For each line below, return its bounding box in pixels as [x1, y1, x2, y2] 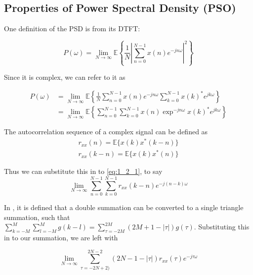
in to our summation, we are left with [4, 232, 118, 242]
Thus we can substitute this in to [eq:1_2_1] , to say [4, 166, 163, 176]
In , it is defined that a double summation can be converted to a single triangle [4, 202, 244, 212]
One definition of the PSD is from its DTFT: [4, 23, 140, 34]
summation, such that [4, 212, 70, 222]
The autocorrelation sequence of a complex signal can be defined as [4, 126, 208, 137]
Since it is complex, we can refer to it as [4, 72, 126, 82]
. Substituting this [194, 221, 250, 232]
